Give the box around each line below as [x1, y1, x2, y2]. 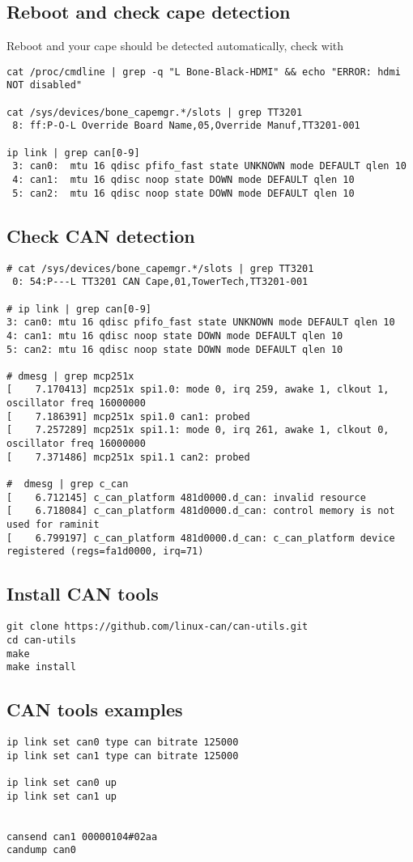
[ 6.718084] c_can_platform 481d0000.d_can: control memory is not [6, 505, 395, 517]
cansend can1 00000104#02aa [6, 830, 158, 843]
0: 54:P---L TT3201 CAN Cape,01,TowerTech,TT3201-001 [12, 276, 309, 288]
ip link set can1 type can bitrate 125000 [6, 749, 239, 762]
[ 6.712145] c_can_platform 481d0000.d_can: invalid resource [6, 491, 366, 503]
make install [6, 661, 76, 673]
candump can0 [6, 844, 76, 856]
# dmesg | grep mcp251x [6, 370, 134, 382]
